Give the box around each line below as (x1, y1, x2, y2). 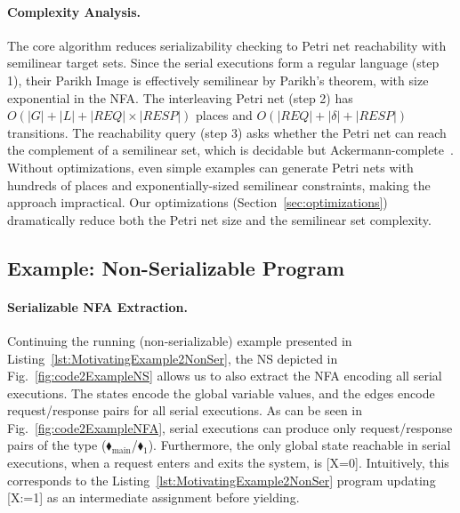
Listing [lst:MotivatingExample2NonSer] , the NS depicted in (7, 349, 338, 367)
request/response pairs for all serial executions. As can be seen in (7, 401, 362, 420)
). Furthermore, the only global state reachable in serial (148, 436, 451, 454)
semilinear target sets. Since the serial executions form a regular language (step (7, 53, 440, 72)
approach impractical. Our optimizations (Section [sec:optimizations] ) (7, 193, 388, 212)
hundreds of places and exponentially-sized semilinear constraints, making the (7, 175, 431, 194)
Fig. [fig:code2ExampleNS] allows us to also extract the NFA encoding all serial (7, 366, 442, 385)
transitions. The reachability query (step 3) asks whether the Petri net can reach (7, 123, 447, 141)
